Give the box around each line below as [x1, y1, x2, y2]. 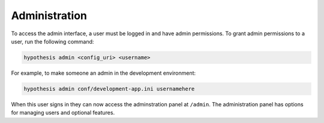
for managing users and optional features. [11, 109, 115, 116]
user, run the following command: [11, 38, 94, 45]
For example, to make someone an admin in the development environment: [11, 69, 196, 76]
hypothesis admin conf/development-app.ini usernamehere [23, 85, 195, 92]
